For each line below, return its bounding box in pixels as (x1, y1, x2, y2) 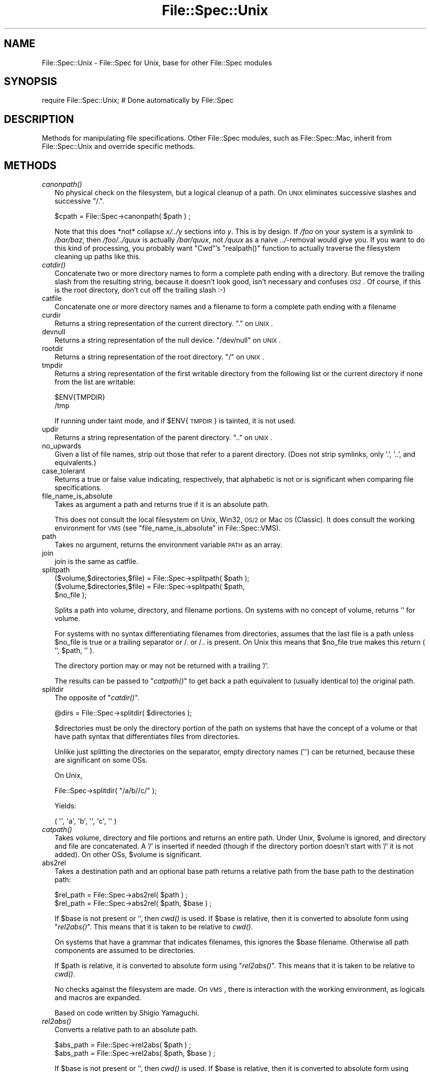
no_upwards (42, 442, 81, 450)
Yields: (54, 802, 77, 810)
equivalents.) (54, 458, 97, 467)
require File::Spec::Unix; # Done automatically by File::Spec (42, 96, 234, 105)
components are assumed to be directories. (54, 946, 195, 955)
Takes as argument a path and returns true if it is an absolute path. (54, 500, 269, 509)
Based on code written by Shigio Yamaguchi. (54, 1009, 199, 1017)
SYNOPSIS (4, 75, 57, 88)
